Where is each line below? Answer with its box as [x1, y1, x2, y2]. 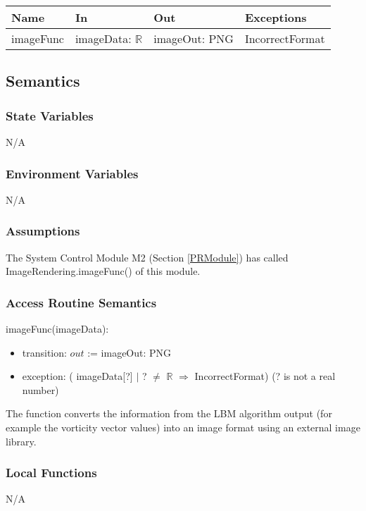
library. [6, 433, 37, 448]
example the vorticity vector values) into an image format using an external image [6, 420, 360, 434]
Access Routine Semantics [6, 293, 157, 311]
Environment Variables [6, 164, 139, 182]
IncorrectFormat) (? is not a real [194, 369, 336, 383]
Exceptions [244, 9, 307, 25]
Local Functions [6, 464, 97, 481]
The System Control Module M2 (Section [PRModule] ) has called [6, 250, 289, 264]
